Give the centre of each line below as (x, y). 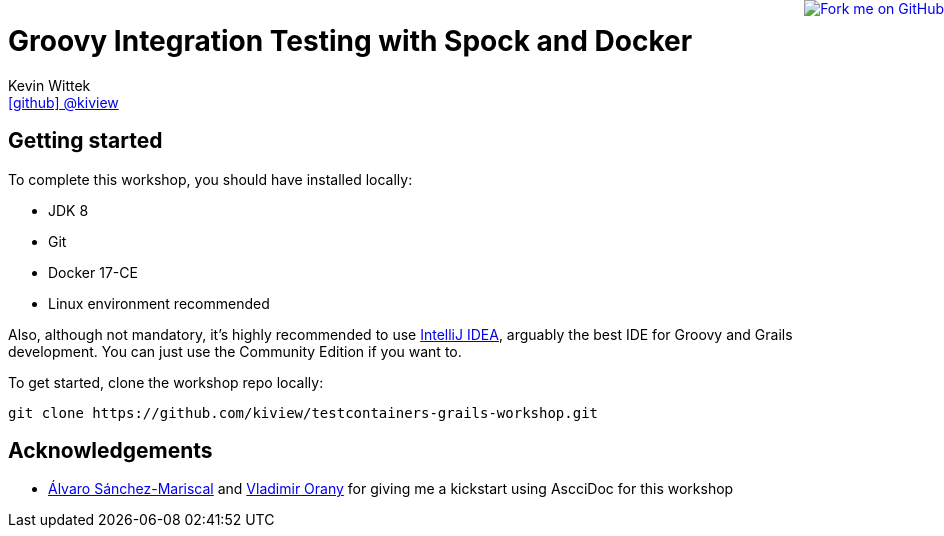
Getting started (85, 141)
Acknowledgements (110, 451)
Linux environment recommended (159, 303)
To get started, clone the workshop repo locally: (166, 382)
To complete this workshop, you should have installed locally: (210, 179)
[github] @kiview (63, 102)
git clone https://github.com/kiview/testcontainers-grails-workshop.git (303, 412)
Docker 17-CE (93, 272)
